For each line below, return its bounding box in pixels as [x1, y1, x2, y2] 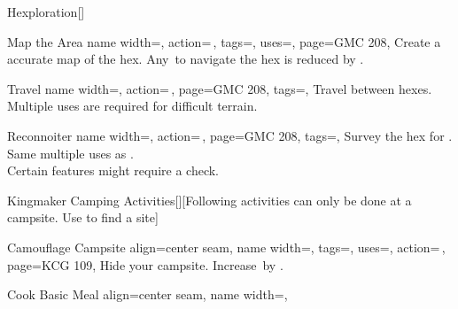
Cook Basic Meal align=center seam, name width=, [7, 285, 288, 304]
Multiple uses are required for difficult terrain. [7, 97, 258, 115]
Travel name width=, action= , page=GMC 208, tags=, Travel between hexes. [7, 79, 432, 97]
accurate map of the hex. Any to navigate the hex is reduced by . [7, 50, 364, 68]
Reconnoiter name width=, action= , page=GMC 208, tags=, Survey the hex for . [7, 126, 453, 144]
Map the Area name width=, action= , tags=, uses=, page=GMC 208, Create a [7, 32, 441, 50]
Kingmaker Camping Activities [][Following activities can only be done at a [7, 190, 412, 209]
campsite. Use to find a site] [7, 208, 159, 227]
